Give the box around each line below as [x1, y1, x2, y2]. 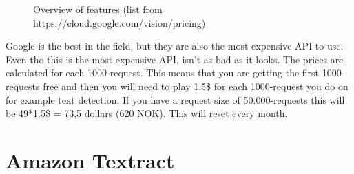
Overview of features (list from [33, 2, 163, 16]
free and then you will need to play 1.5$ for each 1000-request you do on [43, 78, 348, 93]
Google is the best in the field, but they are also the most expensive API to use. [6, 39, 344, 53]
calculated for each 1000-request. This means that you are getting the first [6, 65, 320, 80]
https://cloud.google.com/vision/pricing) [33, 15, 206, 30]
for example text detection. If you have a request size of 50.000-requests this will [6, 92, 345, 107]
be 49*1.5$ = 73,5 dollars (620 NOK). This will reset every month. [6, 106, 288, 120]
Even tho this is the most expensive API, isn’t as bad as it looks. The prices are [6, 52, 344, 66]
